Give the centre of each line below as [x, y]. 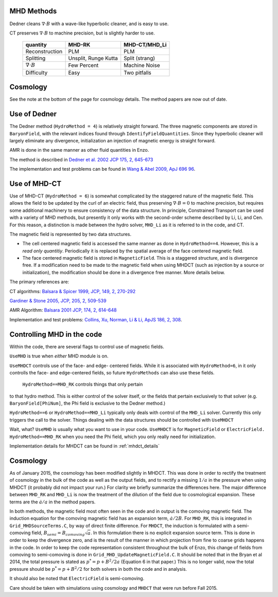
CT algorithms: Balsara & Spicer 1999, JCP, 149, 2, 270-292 [73, 291]
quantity [36, 45]
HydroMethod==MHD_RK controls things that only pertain [83, 384]
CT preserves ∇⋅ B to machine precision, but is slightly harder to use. [82, 33]
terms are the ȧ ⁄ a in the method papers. [53, 502]
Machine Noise [142, 65]
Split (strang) [140, 58]
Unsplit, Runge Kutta [93, 58]
